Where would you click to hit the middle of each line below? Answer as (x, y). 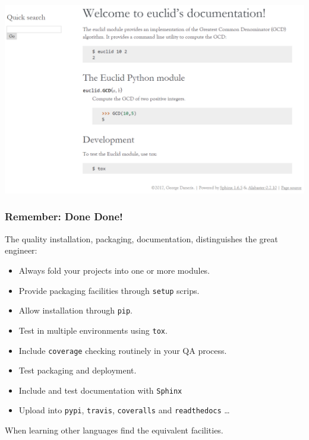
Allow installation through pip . (76, 310)
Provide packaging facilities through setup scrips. (109, 290)
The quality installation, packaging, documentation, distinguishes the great (141, 238)
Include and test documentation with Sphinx (100, 390)
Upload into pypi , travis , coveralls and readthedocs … (124, 410)
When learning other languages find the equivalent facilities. (114, 430)
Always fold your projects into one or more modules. (114, 270)
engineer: (21, 250)
